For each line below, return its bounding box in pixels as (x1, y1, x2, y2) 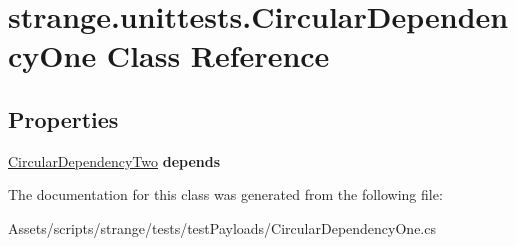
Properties (8, 103, 119, 134)
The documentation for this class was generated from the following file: (8, 184, 443, 205)
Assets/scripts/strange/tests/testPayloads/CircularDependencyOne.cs (8, 217, 436, 238)
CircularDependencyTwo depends (8, 150, 221, 171)
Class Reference (106, 35, 330, 76)
